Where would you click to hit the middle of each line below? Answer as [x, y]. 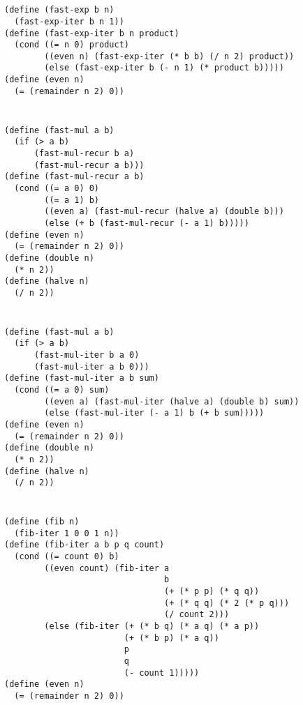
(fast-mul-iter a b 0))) [91, 366]
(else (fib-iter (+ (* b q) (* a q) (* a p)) [152, 626]
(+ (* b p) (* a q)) [171, 638]
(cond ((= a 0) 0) [57, 188]
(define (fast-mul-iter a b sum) [82, 378]
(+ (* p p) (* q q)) [212, 591]
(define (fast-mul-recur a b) [74, 177]
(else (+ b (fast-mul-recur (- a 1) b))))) [147, 223]
